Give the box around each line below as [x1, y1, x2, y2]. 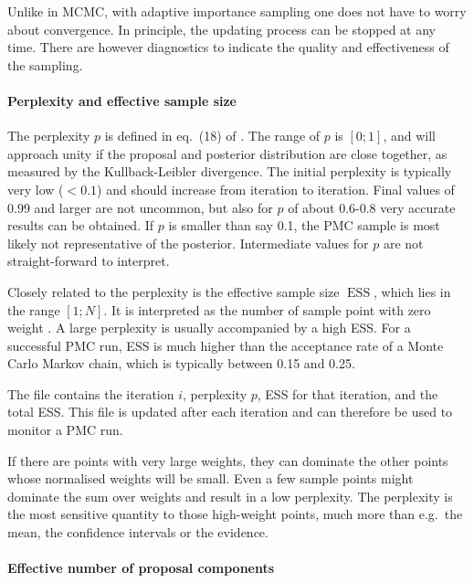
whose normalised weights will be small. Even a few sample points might [7, 469, 414, 488]
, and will [383, 126, 436, 145]
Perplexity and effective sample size [7, 90, 237, 110]
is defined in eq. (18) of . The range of [104, 126, 321, 145]
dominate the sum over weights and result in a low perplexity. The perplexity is [7, 486, 453, 505]
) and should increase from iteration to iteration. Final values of [97, 179, 455, 198]
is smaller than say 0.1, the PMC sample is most [168, 216, 440, 235]
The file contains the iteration [7, 384, 174, 403]
